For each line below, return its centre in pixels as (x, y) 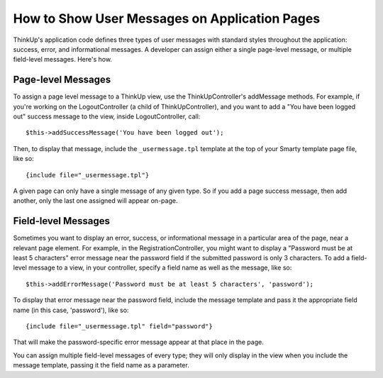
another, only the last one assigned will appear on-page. (95, 201)
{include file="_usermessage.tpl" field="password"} (119, 326)
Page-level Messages (62, 80)
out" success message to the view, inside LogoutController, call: (107, 116)
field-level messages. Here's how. (63, 60)
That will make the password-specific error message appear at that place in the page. (138, 342)
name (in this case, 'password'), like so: (71, 310)
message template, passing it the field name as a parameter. (101, 365)
